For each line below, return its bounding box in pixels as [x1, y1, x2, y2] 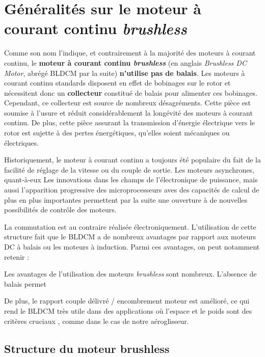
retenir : [4, 251, 30, 262]
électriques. [4, 137, 39, 148]
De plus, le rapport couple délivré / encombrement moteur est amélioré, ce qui [4, 295, 250, 306]
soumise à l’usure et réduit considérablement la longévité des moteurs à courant [4, 107, 253, 118]
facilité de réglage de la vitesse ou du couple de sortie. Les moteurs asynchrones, [4, 164, 254, 175]
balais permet [4, 278, 46, 289]
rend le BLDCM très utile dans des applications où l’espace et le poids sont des [4, 305, 252, 316]
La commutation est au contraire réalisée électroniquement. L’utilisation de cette [4, 221, 256, 232]
